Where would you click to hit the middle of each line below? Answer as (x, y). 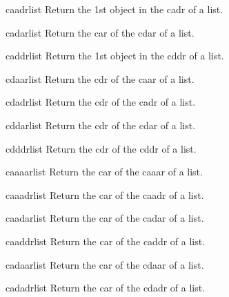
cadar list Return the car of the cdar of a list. (100, 32)
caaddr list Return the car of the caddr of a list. (106, 241)
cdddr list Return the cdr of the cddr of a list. (101, 148)
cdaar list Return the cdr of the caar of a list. (100, 78)
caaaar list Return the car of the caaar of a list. (104, 172)
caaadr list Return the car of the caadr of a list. (105, 194)
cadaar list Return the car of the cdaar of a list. (105, 264)
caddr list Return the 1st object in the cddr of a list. (115, 56)
